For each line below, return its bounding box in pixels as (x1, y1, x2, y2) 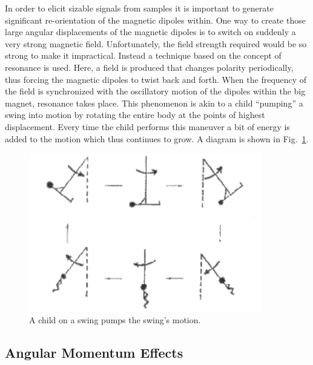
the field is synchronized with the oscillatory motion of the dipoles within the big (5, 85, 306, 97)
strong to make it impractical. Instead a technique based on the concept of (5, 49, 282, 62)
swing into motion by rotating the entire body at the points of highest (5, 108, 265, 121)
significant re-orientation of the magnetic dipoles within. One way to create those (5, 13, 306, 26)
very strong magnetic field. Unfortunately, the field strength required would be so (5, 37, 307, 50)
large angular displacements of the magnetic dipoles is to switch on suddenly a (5, 25, 296, 38)
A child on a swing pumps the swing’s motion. (29, 314, 201, 326)
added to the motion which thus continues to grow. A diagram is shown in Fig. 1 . (5, 132, 309, 145)
